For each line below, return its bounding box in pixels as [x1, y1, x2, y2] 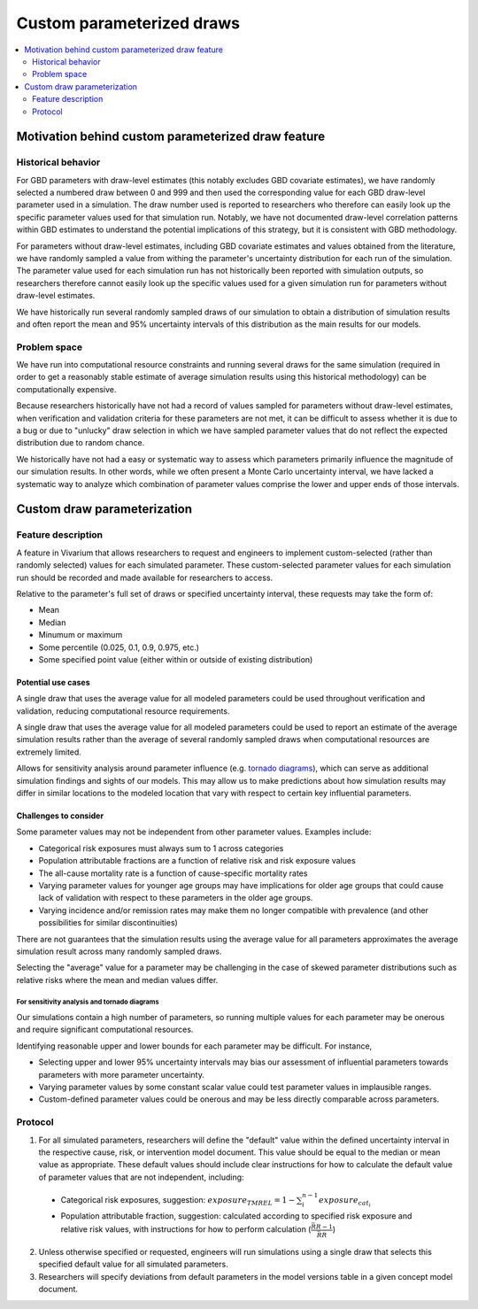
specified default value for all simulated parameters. [38, 1259, 229, 1270]
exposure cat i [319, 1195, 372, 1208]
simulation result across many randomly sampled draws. [16, 946, 222, 957]
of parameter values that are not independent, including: [38, 1172, 244, 1182]
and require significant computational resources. [16, 1024, 194, 1035]
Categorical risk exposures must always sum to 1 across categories [38, 842, 284, 854]
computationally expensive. [16, 383, 117, 394]
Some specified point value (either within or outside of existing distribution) [38, 654, 313, 664]
